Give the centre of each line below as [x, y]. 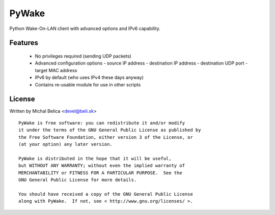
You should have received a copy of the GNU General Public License [106, 194]
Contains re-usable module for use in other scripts [88, 84]
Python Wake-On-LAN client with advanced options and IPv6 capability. [85, 28]
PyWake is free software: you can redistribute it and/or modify [102, 123]
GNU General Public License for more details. [78, 180]
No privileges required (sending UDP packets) [83, 56]
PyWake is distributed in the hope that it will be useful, [95, 158]
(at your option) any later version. [66, 144]
